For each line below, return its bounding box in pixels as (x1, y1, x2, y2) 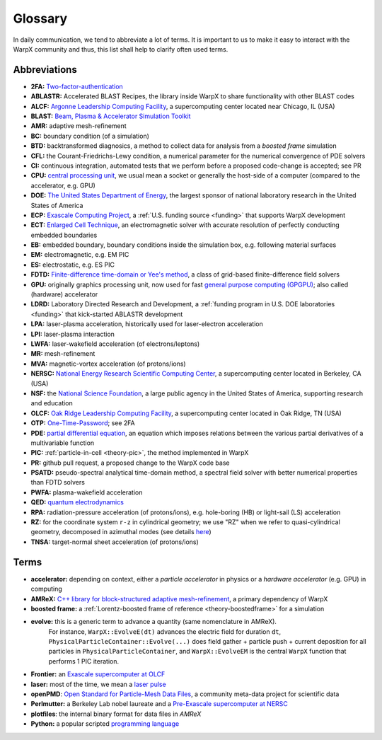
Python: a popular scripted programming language (30, 719, 180, 728)
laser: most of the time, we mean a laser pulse (30, 680, 166, 688)
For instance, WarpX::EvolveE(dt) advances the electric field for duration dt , (48, 627, 282, 636)
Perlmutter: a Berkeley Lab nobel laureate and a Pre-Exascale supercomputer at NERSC (30, 700, 288, 708)
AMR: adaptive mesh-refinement (30, 122, 127, 130)
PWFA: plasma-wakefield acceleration (30, 488, 143, 497)
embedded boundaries (30, 231, 98, 239)
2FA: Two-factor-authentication (30, 82, 123, 91)
